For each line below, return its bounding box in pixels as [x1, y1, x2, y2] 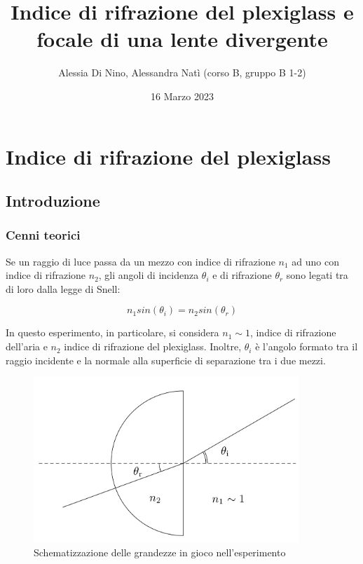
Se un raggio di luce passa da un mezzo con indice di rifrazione [6, 254, 275, 268]
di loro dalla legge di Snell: [6, 281, 121, 296]
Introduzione [6, 190, 100, 212]
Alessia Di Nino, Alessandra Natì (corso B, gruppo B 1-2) [58, 65, 306, 80]
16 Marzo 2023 [151, 88, 214, 103]
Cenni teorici [6, 226, 81, 244]
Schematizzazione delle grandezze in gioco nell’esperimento [34, 544, 286, 559]
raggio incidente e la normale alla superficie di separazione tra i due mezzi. [6, 352, 326, 367]
